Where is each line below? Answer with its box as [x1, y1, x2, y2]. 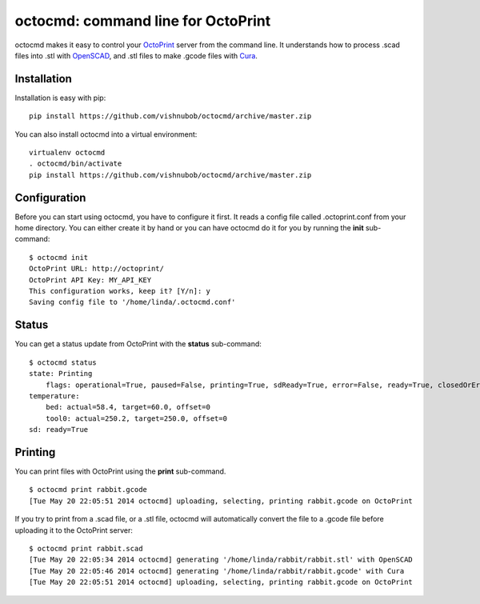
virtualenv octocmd [29, 148, 106, 158]
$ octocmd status [29, 358, 97, 367]
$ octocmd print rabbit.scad [29, 544, 143, 553]
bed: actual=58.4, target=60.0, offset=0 [45, 402, 211, 412]
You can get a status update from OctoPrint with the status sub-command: [14, 339, 262, 349]
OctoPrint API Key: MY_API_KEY [29, 275, 152, 284]
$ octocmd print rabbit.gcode [29, 485, 148, 494]
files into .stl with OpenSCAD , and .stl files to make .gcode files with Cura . [14, 50, 258, 60]
